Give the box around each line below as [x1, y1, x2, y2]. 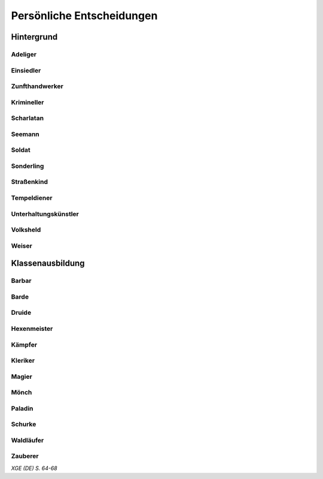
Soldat [11, 146, 31, 154]
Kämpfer [11, 341, 38, 349]
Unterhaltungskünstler [11, 210, 79, 218]
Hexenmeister [11, 324, 53, 333]
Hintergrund [11, 32, 58, 42]
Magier [11, 372, 32, 381]
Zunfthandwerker [11, 82, 64, 91]
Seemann [11, 129, 39, 138]
